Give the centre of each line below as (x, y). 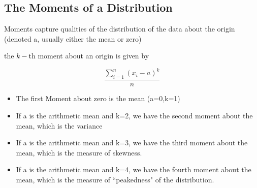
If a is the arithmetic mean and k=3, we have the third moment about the (132, 143)
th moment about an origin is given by (89, 56)
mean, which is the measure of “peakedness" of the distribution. (115, 179)
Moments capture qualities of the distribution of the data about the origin (120, 29)
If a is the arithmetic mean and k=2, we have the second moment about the (134, 115)
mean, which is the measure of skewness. (79, 152)
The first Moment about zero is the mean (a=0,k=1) (98, 98)
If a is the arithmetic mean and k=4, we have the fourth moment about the (134, 169)
